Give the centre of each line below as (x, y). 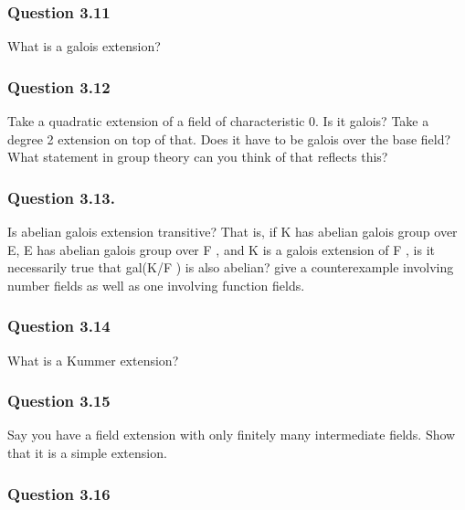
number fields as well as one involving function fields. (156, 285)
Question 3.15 (59, 401)
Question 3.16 (59, 493)
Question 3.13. (61, 197)
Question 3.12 (59, 86)
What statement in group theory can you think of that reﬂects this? (198, 157)
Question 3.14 (59, 326)
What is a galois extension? (84, 46)
